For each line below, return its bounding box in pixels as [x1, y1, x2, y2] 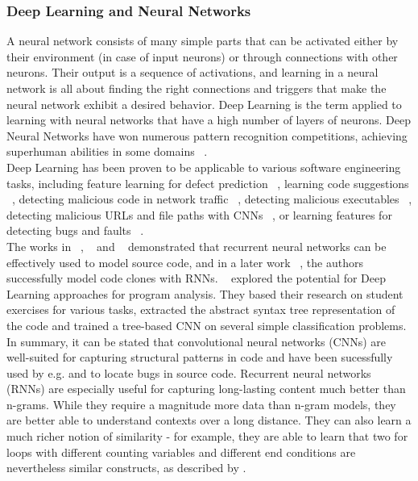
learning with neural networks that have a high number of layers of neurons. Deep [6, 111, 411, 128]
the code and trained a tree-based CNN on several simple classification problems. [6, 316, 407, 333]
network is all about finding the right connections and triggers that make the [6, 80, 387, 96]
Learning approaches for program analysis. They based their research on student [6, 285, 404, 302]
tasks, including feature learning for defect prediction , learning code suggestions [6, 174, 409, 191]
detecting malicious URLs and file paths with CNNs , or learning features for [6, 206, 392, 223]
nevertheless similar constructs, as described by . [6, 459, 246, 476]
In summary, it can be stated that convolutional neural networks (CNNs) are [6, 333, 387, 349]
